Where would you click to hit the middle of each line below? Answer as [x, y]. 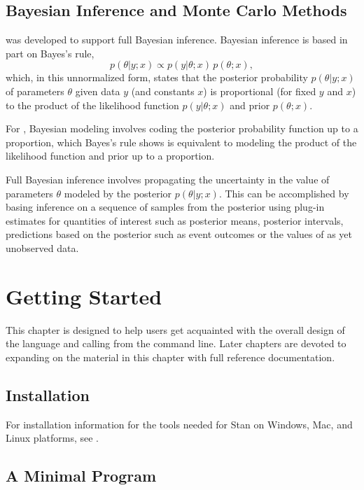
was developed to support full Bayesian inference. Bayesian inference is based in [177, 40]
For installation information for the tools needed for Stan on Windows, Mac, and [179, 424]
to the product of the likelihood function [92, 105]
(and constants [163, 91]
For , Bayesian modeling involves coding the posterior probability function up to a [182, 128]
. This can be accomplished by [284, 193]
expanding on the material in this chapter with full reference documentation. [170, 357]
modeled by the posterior [118, 193]
